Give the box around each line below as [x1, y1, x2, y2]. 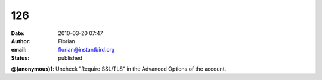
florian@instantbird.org [58, 46, 115, 53]
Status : [11, 54, 30, 62]
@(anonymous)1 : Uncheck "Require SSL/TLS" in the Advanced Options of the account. [11, 65, 227, 72]
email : [11, 46, 27, 53]
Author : [11, 37, 31, 44]
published [58, 54, 83, 62]
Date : [11, 30, 25, 37]
